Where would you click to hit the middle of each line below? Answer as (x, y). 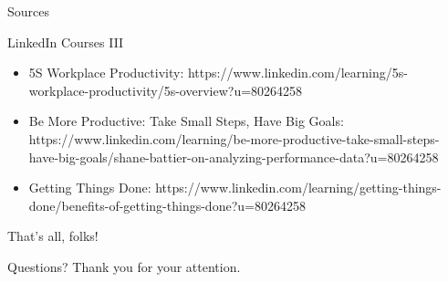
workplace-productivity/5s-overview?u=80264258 (166, 90)
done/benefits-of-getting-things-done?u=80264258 (167, 205)
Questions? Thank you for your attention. (124, 266)
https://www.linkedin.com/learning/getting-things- (298, 188)
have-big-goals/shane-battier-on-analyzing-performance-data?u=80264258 (234, 157)
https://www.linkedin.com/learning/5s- (297, 73)
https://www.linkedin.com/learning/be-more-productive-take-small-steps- (234, 138)
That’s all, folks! (53, 236)
